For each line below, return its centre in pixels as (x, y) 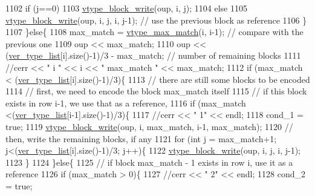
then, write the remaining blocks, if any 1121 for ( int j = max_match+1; (141, 138)
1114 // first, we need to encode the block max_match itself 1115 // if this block (156, 91)
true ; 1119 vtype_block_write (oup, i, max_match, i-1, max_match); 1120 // (149, 126)
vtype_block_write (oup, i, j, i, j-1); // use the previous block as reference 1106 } (156, 20)
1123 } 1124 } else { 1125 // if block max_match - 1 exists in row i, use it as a (149, 162)
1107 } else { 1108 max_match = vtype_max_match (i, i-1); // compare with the (154, 32)
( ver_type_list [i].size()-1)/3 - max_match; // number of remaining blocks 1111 (153, 55)
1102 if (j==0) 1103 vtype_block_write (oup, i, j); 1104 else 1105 (126, 8)
